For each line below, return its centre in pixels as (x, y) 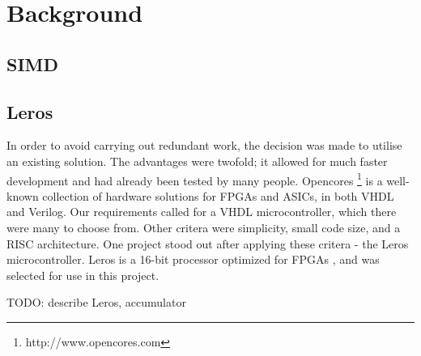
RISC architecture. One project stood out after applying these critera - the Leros (208, 243)
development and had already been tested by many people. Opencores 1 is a (195, 179)
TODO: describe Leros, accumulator (96, 302)
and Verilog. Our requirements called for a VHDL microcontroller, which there (202, 212)
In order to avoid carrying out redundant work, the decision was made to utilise (204, 145)
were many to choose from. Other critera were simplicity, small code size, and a (204, 227)
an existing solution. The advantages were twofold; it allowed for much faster (197, 161)
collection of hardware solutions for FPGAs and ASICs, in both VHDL (218, 195)
